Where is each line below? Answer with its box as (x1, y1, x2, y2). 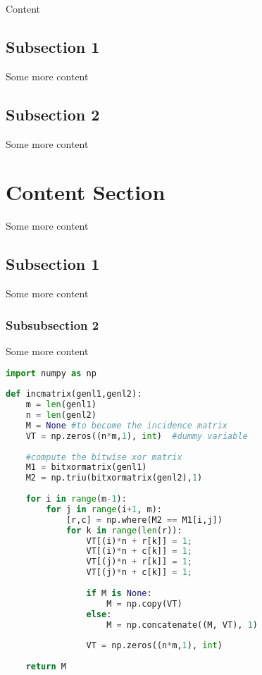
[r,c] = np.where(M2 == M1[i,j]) (65, 514, 223, 525)
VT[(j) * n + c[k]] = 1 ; (86, 567, 192, 578)
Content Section (6, 178, 166, 206)
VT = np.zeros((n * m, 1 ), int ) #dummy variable (25, 431, 248, 441)
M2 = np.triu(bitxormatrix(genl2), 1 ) (25, 473, 203, 483)
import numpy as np (6, 368, 96, 378)
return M (25, 662, 66, 672)
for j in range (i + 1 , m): (46, 504, 163, 514)
